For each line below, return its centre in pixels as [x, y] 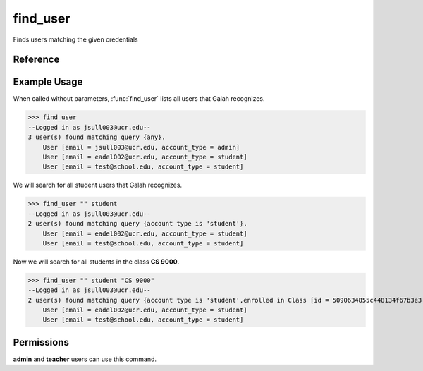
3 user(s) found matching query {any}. [97, 137]
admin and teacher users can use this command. [85, 359]
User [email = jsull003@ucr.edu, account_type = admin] [141, 147]
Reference [36, 60]
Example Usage [48, 82]
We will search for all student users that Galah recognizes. [98, 185]
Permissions [41, 342]
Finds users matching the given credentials [76, 39]
